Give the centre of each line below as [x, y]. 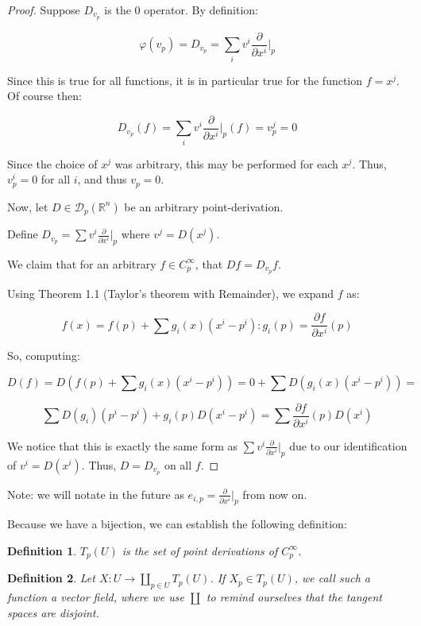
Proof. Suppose [44, 10]
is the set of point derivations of [200, 550]
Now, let [28, 206]
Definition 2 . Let [51, 578]
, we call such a [332, 578]
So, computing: [44, 356]
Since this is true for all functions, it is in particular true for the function [185, 80]
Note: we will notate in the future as [96, 494]
